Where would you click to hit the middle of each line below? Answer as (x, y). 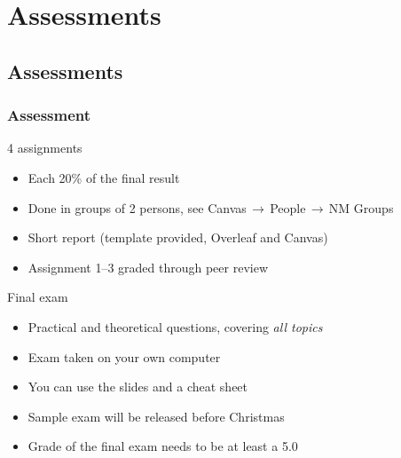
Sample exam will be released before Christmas (156, 416)
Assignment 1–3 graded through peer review (148, 267)
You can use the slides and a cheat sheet (138, 387)
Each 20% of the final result (104, 177)
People (288, 207)
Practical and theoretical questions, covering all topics (175, 326)
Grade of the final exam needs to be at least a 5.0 (163, 446)
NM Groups (361, 207)
